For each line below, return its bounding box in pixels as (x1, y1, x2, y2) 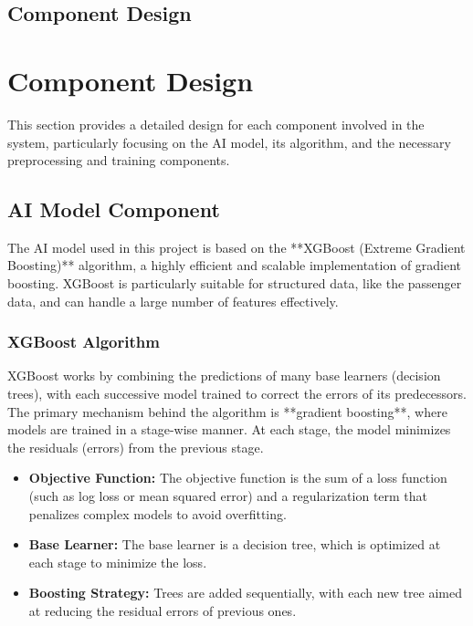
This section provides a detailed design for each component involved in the (7, 114, 425, 133)
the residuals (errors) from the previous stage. (7, 437, 264, 456)
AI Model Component (7, 195, 220, 224)
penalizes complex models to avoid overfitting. (28, 504, 287, 523)
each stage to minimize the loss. (28, 552, 207, 571)
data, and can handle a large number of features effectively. (7, 291, 339, 310)
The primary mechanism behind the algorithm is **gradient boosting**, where (7, 402, 447, 421)
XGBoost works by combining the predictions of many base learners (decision (7, 366, 441, 385)
